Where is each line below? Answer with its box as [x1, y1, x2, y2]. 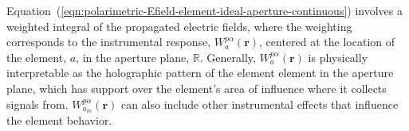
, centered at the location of [259, 33, 395, 50]
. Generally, [199, 48, 256, 65]
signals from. [6, 95, 69, 112]
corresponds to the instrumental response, [6, 33, 211, 50]
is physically [308, 48, 368, 65]
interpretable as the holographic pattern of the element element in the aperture [6, 64, 394, 81]
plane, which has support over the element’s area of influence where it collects [6, 79, 387, 96]
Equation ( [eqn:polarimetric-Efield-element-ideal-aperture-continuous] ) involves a [6, 2, 403, 18]
